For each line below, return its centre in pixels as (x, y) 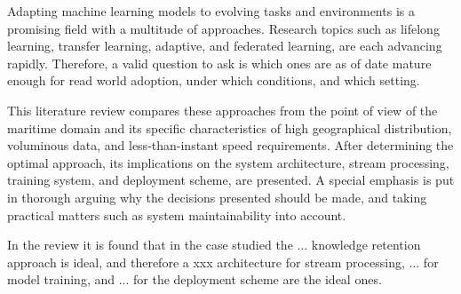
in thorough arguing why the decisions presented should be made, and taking (217, 197)
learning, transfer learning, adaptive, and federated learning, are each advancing (225, 46)
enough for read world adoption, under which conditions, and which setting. (214, 80)
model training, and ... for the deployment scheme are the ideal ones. (195, 279)
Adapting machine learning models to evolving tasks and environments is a (211, 11)
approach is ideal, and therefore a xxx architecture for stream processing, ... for (223, 262)
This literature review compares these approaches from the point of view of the (223, 110)
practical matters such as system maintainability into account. (177, 215)
